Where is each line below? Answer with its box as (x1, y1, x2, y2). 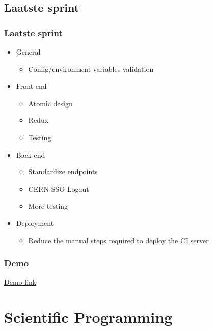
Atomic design (28, 97, 73, 108)
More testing (28, 200, 68, 211)
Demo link (4, 276, 37, 287)
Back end (16, 149, 45, 160)
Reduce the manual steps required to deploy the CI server (28, 235, 209, 245)
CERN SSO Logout (28, 183, 89, 194)
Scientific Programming (4, 307, 173, 327)
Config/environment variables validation (28, 63, 154, 74)
